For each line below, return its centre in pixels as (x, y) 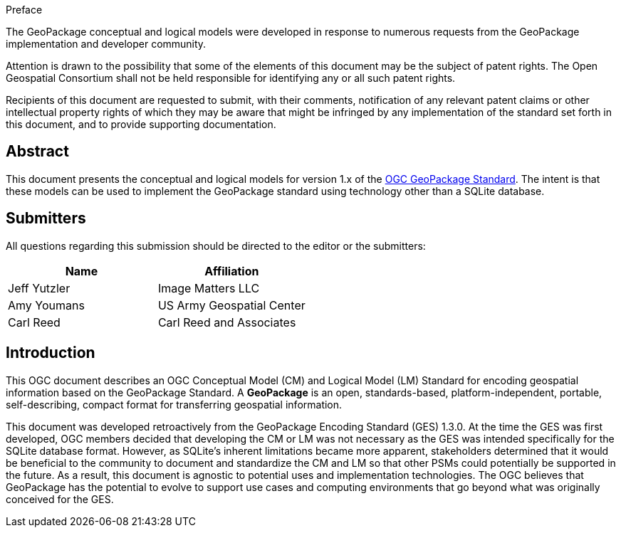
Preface (24, 10)
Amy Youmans (46, 305)
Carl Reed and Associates (227, 322)
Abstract (37, 152)
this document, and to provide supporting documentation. (141, 124)
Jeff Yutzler (39, 288)
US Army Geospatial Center (231, 305)
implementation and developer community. (106, 44)
